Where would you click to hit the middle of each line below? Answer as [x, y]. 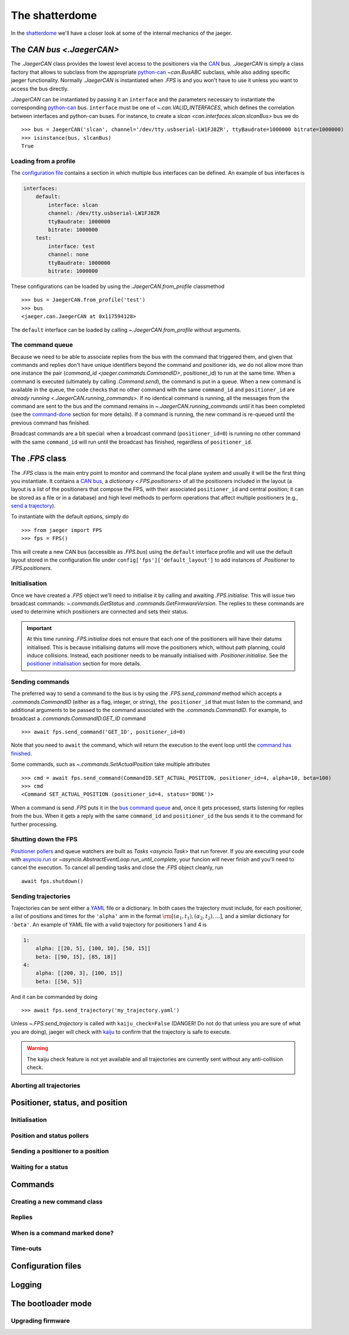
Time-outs [26, 1249]
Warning [37, 1048]
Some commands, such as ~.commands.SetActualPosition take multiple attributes [110, 765]
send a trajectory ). [33, 506]
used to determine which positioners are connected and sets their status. [99, 612]
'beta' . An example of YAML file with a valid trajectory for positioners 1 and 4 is [109, 924]
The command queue [42, 345]
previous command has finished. [51, 422]
